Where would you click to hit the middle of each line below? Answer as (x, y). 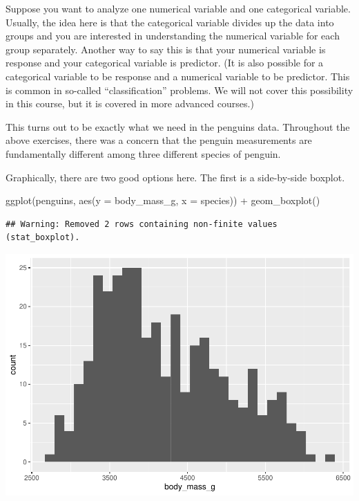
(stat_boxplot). (43, 238)
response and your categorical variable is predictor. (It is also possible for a (165, 63)
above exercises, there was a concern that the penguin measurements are (159, 140)
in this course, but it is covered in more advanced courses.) (130, 103)
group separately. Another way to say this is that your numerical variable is (166, 49)
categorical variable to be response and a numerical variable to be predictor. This (178, 76)
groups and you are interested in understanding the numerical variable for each (173, 36)
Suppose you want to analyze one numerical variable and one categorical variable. (178, 8)
